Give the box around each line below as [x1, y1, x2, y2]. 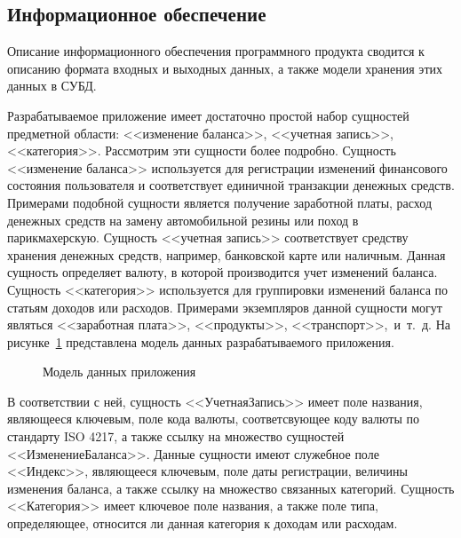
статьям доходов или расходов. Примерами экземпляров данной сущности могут [7, 297, 442, 316]
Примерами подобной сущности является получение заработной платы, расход [7, 193, 433, 211]
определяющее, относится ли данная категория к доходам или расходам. [7, 514, 398, 533]
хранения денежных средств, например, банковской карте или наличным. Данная [7, 245, 446, 264]
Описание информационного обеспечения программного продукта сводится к [7, 42, 425, 60]
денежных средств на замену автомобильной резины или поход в [7, 210, 359, 229]
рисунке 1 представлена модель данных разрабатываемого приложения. [7, 332, 394, 351]
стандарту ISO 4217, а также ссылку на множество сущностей [7, 427, 345, 446]
